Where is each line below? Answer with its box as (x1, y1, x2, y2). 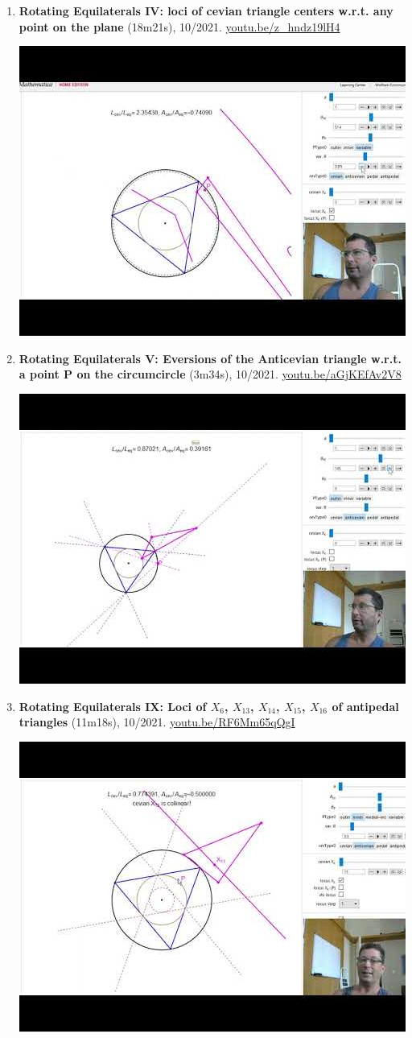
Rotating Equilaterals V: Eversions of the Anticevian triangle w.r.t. (19, 349, 402, 366)
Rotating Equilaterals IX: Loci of (19, 697, 207, 714)
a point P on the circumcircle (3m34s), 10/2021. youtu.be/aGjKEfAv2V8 (19, 366, 402, 383)
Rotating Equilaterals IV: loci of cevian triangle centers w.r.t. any (19, 2, 393, 19)
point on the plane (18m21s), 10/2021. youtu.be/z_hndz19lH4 (19, 18, 340, 35)
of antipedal (332, 697, 399, 714)
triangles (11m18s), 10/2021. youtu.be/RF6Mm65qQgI (19, 713, 295, 730)
